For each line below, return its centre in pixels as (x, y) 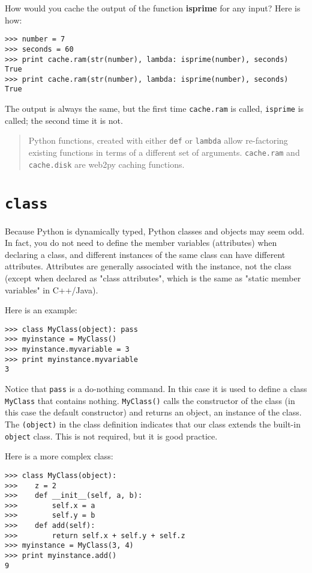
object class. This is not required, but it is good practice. (111, 436)
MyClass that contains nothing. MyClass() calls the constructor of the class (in (150, 400)
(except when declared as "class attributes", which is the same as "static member (153, 277)
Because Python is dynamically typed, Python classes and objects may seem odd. (155, 231)
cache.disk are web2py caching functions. (106, 164)
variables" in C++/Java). (52, 290)
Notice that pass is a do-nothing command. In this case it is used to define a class (156, 389)
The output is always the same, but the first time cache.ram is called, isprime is (154, 109)
